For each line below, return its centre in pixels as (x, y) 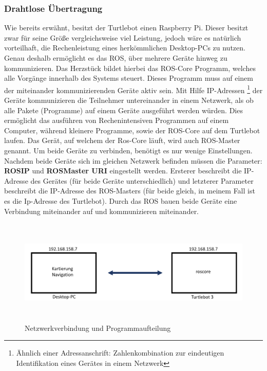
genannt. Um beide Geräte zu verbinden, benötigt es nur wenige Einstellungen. (128, 150)
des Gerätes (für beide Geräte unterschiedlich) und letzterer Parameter (142, 180)
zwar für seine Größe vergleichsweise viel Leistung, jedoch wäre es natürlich (123, 37)
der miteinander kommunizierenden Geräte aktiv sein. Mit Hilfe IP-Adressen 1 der (133, 89)
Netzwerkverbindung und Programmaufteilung (98, 328)
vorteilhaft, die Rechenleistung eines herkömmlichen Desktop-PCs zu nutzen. (125, 48)
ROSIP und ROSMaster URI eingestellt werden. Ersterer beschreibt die (123, 171)
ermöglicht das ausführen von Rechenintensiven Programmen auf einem (117, 120)
